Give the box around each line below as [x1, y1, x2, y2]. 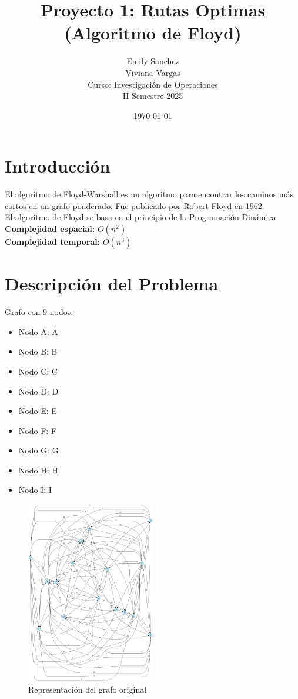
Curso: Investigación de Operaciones [88, 78, 218, 90]
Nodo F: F [18, 424, 56, 436]
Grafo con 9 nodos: [5, 306, 73, 318]
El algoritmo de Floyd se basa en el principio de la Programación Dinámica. [5, 211, 279, 223]
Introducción [5, 154, 111, 178]
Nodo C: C [18, 365, 58, 377]
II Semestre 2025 [122, 90, 183, 102]
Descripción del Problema [5, 271, 219, 296]
